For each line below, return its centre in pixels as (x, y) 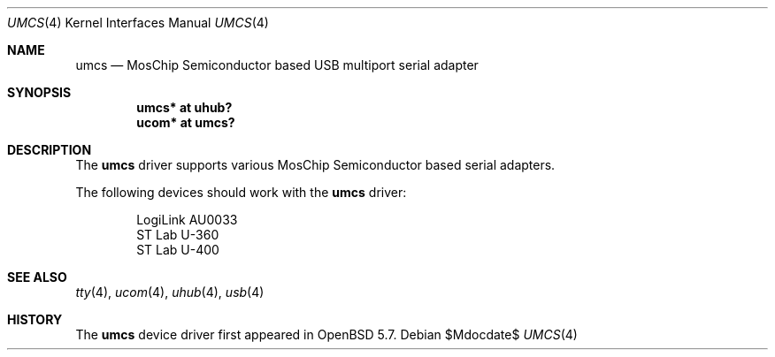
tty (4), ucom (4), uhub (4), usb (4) (170, 292)
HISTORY (35, 319)
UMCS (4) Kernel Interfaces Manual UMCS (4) (138, 23)
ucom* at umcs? (186, 122)
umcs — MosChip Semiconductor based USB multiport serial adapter (277, 65)
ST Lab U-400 (178, 250)
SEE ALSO (37, 277)
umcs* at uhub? (184, 107)
